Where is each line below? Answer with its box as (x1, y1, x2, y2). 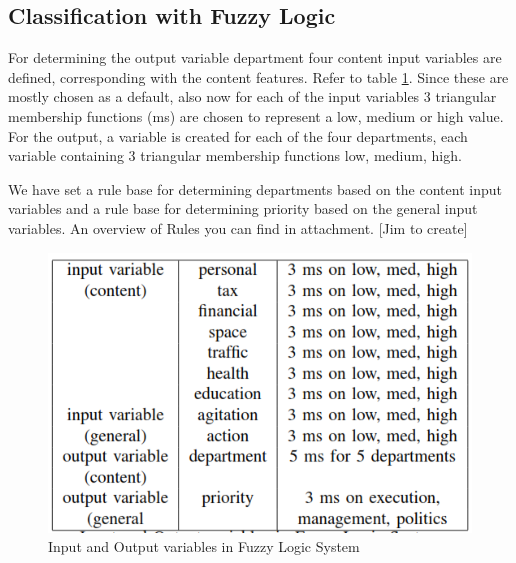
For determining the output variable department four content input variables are (8, 47, 502, 68)
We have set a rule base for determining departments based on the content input (8, 178, 502, 199)
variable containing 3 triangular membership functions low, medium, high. (8, 145, 462, 166)
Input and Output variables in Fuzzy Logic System (48, 536, 360, 557)
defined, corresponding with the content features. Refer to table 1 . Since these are (8, 66, 509, 87)
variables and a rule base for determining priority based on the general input (8, 198, 478, 219)
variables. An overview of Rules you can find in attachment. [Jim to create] (8, 217, 468, 238)
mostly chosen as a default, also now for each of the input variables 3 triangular (8, 86, 497, 107)
